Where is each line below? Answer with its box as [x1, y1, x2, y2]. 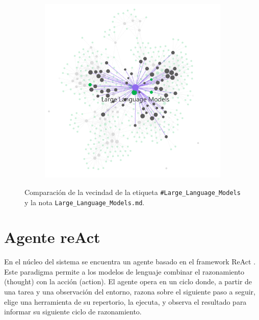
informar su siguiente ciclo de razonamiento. [4, 306, 142, 317]
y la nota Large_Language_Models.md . [24, 196, 145, 207]
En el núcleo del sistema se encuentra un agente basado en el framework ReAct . [4, 256, 256, 267]
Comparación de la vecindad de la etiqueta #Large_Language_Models [24, 186, 241, 197]
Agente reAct [4, 227, 100, 248]
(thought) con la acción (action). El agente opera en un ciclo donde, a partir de [4, 276, 252, 287]
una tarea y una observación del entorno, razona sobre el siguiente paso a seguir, [4, 286, 255, 297]
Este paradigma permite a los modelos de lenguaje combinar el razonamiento [4, 266, 245, 277]
